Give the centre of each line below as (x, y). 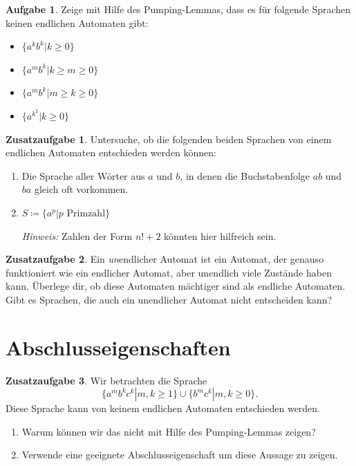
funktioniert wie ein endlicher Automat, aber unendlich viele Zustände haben (169, 272)
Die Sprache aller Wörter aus (83, 175)
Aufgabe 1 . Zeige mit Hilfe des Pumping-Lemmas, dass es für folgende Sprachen (178, 9)
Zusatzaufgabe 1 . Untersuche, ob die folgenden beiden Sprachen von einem (169, 139)
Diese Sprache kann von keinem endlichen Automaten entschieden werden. (163, 408)
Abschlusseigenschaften (118, 347)
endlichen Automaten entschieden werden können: (111, 152)
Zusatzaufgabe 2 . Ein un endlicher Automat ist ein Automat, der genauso (165, 259)
